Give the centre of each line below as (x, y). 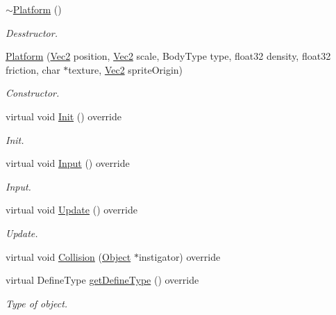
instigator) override (179, 256)
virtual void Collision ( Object (68, 256)
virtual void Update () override (72, 210)
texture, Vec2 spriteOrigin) (126, 69)
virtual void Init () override (64, 116)
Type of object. (37, 303)
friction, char (33, 69)
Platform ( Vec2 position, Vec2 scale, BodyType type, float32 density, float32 (168, 56)
